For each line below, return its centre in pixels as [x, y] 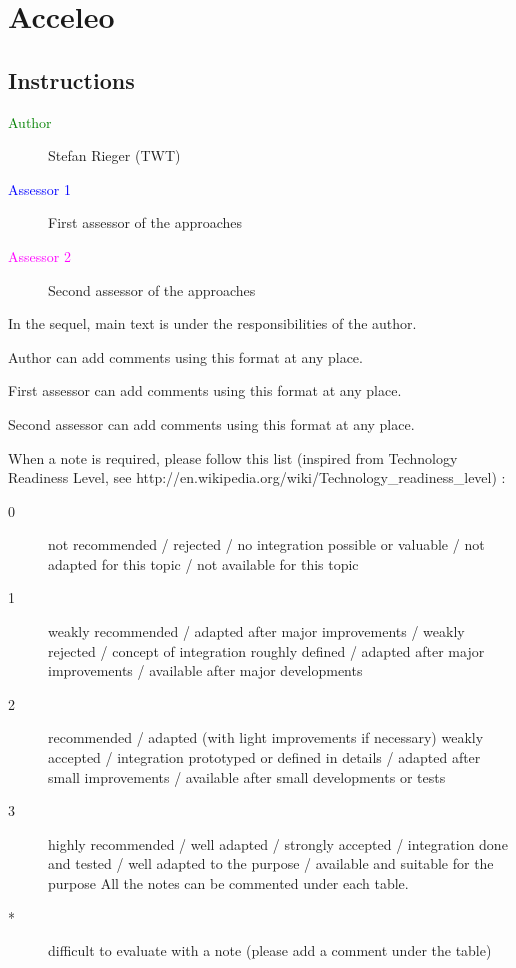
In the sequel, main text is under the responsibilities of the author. [212, 323]
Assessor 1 [39, 188]
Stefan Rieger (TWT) [114, 155]
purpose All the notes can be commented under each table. [228, 883]
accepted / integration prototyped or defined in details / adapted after [264, 757]
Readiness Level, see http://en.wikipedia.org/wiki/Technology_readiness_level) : [257, 477]
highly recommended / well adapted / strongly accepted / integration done [278, 843]
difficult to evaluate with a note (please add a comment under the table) [270, 950]
